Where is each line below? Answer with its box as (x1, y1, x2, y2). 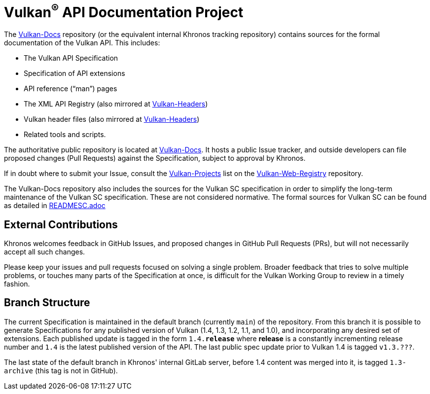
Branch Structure (4, 296, 90, 309)
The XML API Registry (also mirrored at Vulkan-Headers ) (24, 100, 208, 108)
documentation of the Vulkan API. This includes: (4, 38, 160, 47)
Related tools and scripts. (24, 130, 106, 139)
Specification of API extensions (24, 69, 125, 78)
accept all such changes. (4, 247, 85, 256)
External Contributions (4, 218, 118, 231)
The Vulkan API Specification (24, 54, 118, 63)
